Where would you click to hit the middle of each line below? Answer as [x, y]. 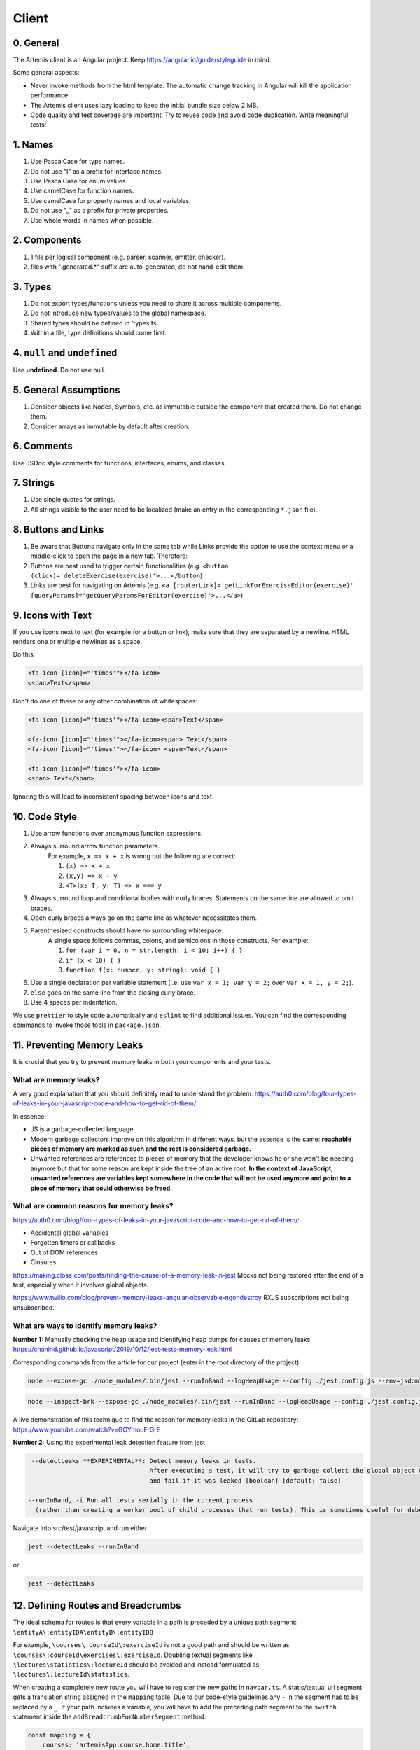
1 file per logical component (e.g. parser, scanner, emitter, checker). [128, 257]
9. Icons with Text [52, 615]
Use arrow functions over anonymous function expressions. [117, 833]
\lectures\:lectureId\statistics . [71, 1674]
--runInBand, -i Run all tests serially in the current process [140, 1500]
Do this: [24, 654]
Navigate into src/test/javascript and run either [80, 1528]
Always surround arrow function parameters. [95, 846]
